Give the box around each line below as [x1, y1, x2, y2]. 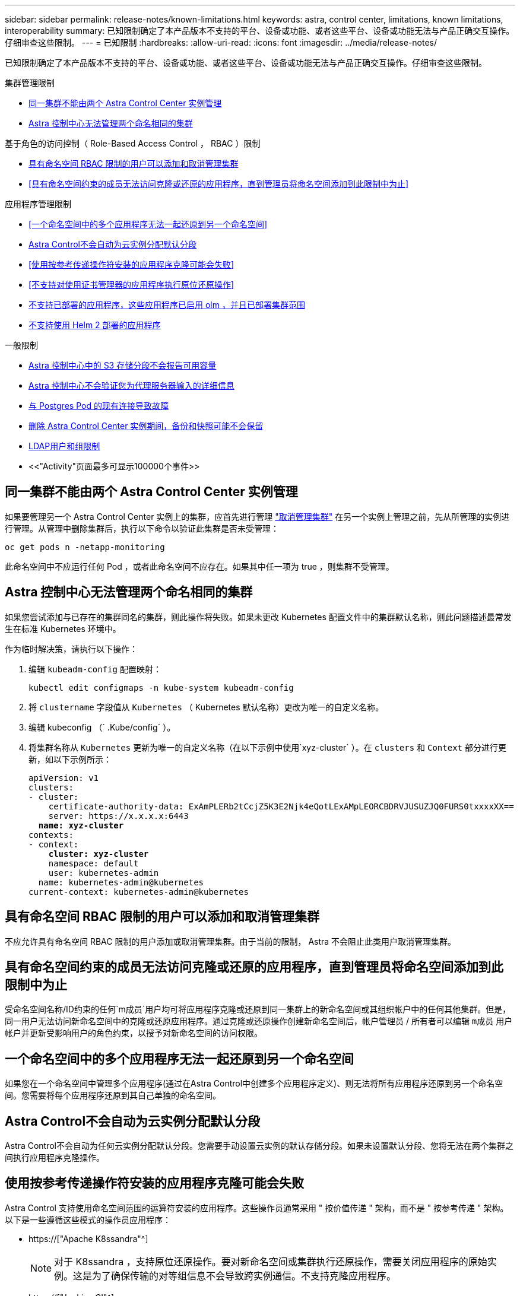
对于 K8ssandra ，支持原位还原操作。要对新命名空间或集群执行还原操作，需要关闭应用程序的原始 [54, 1255, 487, 1268]
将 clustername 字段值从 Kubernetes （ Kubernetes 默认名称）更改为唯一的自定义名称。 [28, 701, 384, 712]
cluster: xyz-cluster [48, 849, 149, 859]
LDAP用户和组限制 [28, 441, 100, 451]
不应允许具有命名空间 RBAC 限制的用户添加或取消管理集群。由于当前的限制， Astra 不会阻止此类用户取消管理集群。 [5, 936, 456, 946]
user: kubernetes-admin [48, 868, 159, 878]
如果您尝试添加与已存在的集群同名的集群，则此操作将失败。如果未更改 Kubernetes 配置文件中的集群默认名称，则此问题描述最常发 [5, 611, 512, 622]
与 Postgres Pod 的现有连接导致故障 [28, 401, 169, 411]
